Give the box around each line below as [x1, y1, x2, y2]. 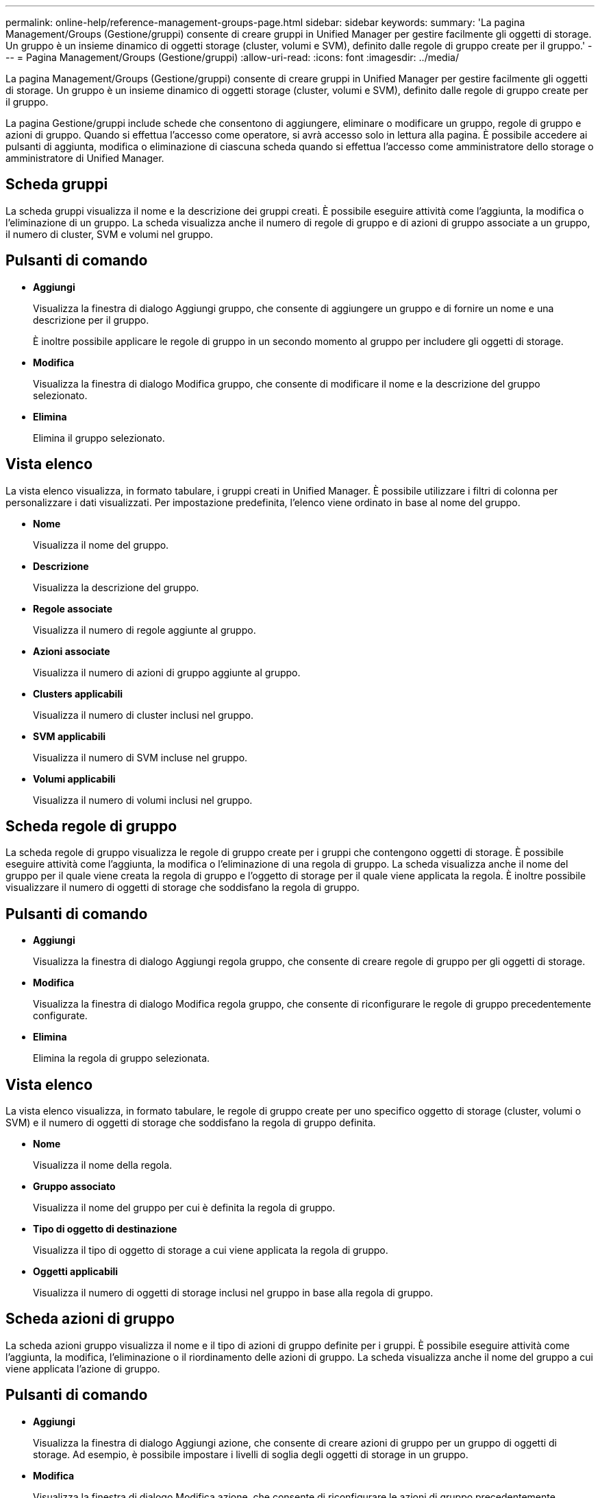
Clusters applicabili [33, 687, 123, 700]
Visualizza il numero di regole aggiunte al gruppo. [33, 623, 256, 636]
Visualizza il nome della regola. [33, 1159, 173, 1172]
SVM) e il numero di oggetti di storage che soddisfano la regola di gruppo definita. [5, 1117, 376, 1129]
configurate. [33, 1010, 88, 1022]
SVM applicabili [33, 730, 106, 742]
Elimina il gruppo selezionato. [33, 431, 165, 444]
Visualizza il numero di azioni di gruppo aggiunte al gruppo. [33, 666, 301, 678]
